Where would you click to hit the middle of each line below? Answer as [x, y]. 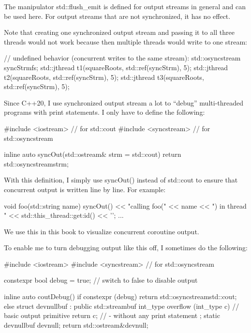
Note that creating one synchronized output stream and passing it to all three [119, 32]
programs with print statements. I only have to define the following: [104, 112]
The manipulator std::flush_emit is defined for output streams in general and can [125, 6]
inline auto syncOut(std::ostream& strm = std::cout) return [93, 154]
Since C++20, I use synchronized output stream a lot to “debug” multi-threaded [124, 102]
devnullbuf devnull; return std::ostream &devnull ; [76, 325]
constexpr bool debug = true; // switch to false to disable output [101, 280]
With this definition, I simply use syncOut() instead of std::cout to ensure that [121, 180]
